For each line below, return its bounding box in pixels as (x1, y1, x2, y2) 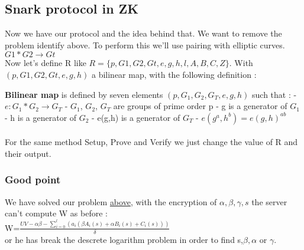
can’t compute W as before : (5, 207, 108, 219)
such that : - (252, 88, 297, 100)
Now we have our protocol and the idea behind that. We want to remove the (5, 27, 282, 40)
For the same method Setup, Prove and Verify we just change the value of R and (5, 136, 298, 148)
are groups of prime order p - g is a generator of (113, 100, 287, 112)
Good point (5, 172, 61, 187)
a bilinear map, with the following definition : (91, 68, 257, 80)
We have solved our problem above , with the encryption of (5, 195, 217, 208)
